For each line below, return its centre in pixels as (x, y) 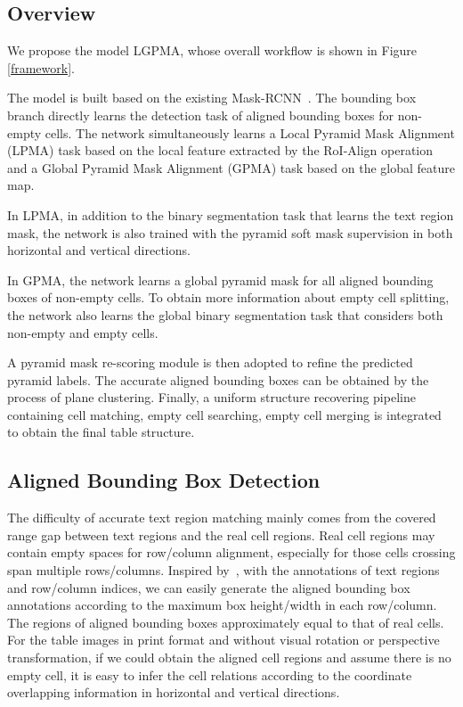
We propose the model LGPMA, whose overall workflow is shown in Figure (212, 50)
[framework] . (41, 67)
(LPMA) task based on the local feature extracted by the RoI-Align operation (220, 150)
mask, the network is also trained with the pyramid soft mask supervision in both (230, 232)
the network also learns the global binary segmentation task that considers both (225, 314)
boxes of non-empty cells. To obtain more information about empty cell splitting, (228, 297)
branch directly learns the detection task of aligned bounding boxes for (201, 115)
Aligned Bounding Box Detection (164, 480)
